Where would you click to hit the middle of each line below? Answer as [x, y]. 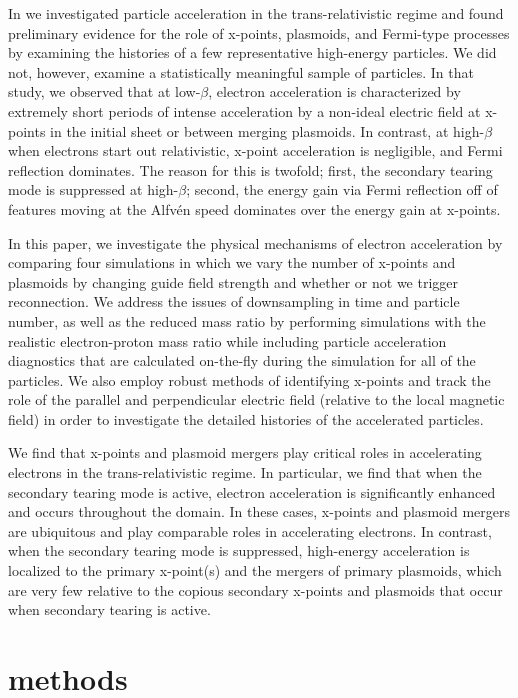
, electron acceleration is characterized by [334, 91]
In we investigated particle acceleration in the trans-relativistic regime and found [256, 13]
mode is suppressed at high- [93, 189]
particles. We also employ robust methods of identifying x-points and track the [249, 379]
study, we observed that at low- [104, 91]
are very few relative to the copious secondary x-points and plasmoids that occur [255, 589]
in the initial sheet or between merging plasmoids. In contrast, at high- [267, 130]
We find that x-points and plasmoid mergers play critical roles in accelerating [245, 452]
